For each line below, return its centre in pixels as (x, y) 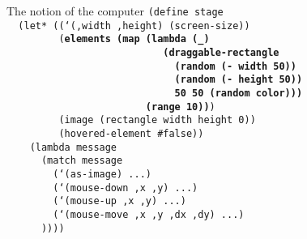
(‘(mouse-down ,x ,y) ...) (126, 188)
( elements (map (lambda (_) (134, 39)
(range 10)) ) (180, 107)
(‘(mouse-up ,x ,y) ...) (119, 201)
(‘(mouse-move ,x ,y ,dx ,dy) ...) (149, 214)
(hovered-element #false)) (131, 133)
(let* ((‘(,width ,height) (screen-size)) (134, 26)
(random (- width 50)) (235, 66)
